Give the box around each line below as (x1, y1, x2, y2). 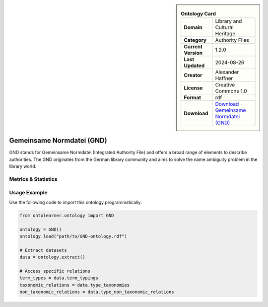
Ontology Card (181, 10, 216, 17)
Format (184, 94, 201, 101)
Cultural (215, 24, 234, 31)
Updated (184, 62, 205, 69)
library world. (9, 163, 37, 169)
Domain (184, 24, 203, 31)
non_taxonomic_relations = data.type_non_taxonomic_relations (19, 289, 174, 295)
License (184, 84, 203, 91)
